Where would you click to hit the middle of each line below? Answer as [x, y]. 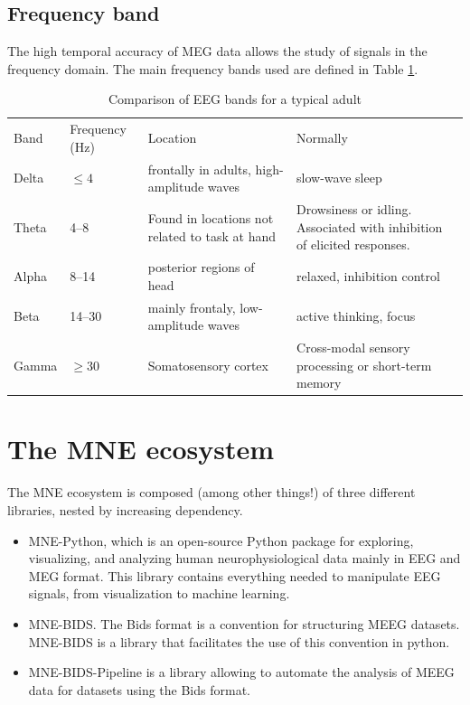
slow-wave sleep [339, 178]
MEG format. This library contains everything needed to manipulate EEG [235, 575]
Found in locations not [211, 217]
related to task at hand [212, 235]
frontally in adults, [199, 169]
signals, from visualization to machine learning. [159, 593]
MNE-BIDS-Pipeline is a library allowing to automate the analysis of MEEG [241, 672]
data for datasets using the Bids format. [139, 689]
